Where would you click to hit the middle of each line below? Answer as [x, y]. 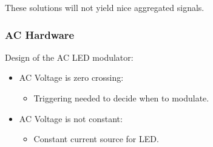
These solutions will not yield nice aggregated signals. [105, 7]
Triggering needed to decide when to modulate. [121, 98]
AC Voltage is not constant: [71, 118]
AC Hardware [40, 34]
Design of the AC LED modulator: [69, 57]
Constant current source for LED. [96, 139]
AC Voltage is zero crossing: [71, 77]
